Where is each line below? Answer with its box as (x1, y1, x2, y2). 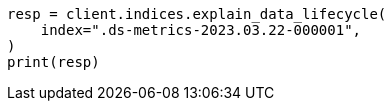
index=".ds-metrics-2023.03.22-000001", (40, 22, 362, 38)
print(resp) (7, 54, 100, 70)
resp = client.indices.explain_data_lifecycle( (7, 6, 387, 22)
